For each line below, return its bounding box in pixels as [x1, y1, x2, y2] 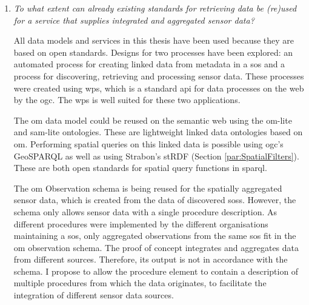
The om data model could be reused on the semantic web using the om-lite [13, 113, 292, 126]
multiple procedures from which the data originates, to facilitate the [13, 277, 267, 289]
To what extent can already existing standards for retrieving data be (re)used [13, 2, 297, 14]
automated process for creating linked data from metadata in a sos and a [13, 58, 285, 70]
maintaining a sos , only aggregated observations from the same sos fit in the [13, 229, 296, 242]
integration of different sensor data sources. [13, 289, 174, 301]
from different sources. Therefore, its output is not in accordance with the [13, 253, 288, 266]
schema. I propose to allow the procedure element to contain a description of [13, 264, 299, 277]
